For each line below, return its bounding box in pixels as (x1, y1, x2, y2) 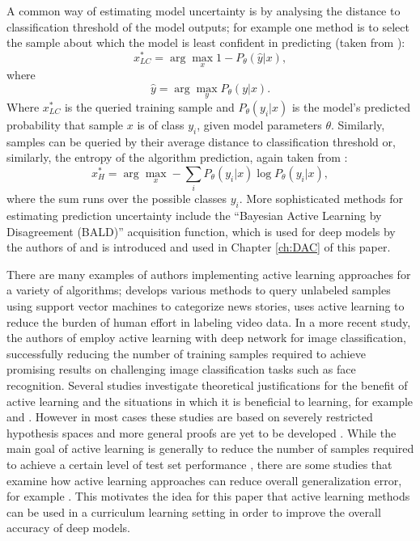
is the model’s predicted (291, 98, 410, 115)
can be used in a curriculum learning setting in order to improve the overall (6, 503, 381, 520)
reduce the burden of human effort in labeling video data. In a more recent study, (6, 313, 411, 330)
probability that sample (6, 116, 124, 133)
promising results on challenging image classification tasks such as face (6, 361, 356, 378)
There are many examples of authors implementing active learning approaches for (6, 265, 411, 282)
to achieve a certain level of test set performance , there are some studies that (6, 455, 392, 472)
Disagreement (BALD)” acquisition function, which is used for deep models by (6, 222, 396, 239)
